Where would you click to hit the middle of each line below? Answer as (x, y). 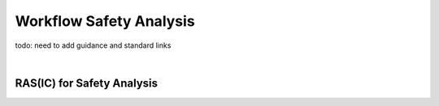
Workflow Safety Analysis (105, 21)
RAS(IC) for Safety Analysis (87, 83)
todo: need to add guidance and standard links (93, 45)
